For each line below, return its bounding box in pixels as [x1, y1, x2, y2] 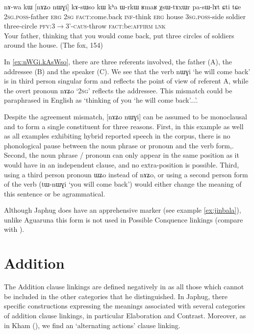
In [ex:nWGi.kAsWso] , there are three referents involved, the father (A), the [4, 56, 232, 66]
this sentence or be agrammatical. [4, 188, 105, 198]
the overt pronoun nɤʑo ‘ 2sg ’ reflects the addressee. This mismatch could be [4, 85, 232, 95]
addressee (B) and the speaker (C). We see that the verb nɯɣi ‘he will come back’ [4, 66, 251, 76]
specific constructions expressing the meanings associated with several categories [4, 301, 246, 311]
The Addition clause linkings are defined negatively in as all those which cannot [4, 281, 244, 292]
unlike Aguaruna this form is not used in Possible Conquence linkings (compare [4, 214, 243, 224]
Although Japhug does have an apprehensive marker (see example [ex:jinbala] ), [4, 205, 241, 215]
